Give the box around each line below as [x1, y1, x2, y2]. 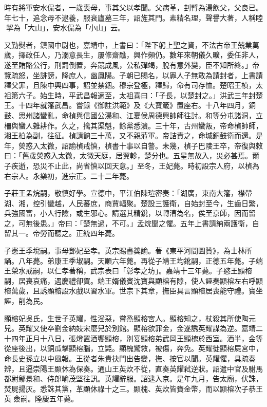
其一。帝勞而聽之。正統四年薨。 [11, 228, 119, 238]
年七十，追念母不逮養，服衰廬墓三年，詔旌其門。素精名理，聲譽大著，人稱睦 [4, 12, 263, 23]
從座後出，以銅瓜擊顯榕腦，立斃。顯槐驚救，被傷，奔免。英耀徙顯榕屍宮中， [4, 343, 263, 354]
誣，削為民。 [4, 295, 47, 306]
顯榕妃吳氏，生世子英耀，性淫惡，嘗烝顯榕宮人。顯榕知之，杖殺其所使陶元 [4, 312, 256, 323]
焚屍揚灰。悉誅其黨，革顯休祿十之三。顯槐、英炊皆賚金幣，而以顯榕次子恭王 [4, 383, 263, 394]
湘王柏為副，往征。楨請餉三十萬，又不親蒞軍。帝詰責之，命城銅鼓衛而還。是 [4, 130, 263, 141]
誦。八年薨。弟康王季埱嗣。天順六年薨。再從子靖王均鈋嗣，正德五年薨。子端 [4, 255, 263, 266]
